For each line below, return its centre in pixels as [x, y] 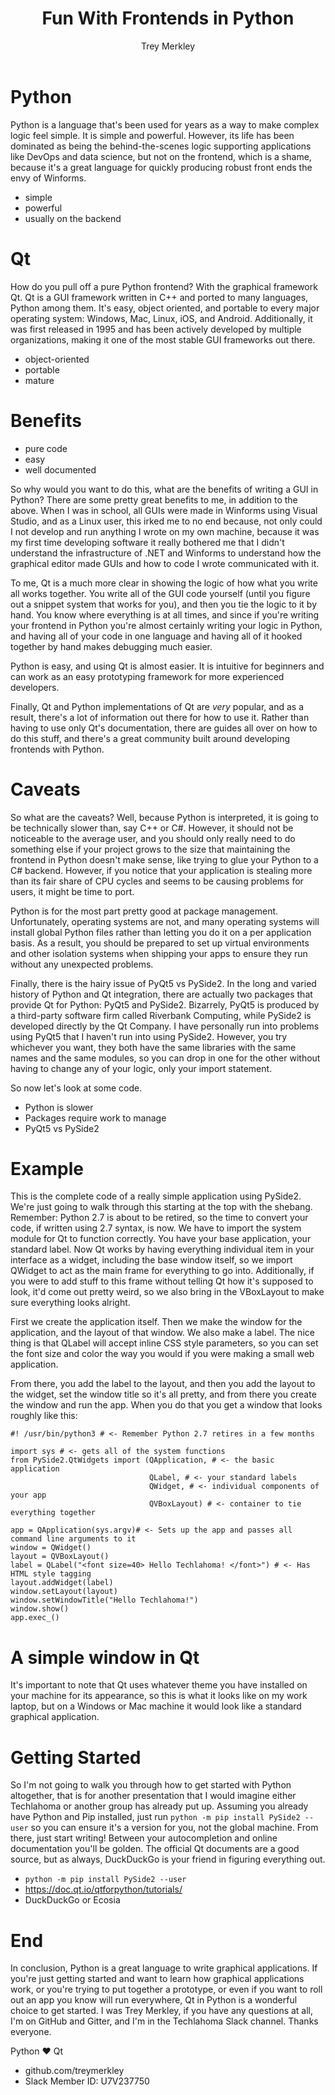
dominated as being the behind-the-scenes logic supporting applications [161, 146]
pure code [46, 448]
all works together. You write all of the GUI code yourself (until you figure [160, 593]
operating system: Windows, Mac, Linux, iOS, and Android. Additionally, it [161, 318]
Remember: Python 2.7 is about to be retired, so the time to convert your [159, 1218]
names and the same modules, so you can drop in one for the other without [165, 1058]
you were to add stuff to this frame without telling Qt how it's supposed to [162, 1281]
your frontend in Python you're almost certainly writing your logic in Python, [166, 625]
